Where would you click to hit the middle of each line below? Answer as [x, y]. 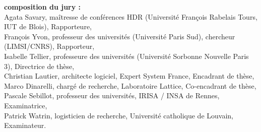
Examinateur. [25, 125]
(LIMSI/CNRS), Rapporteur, [49, 46]
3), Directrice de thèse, [39, 66]
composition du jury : [43, 7]
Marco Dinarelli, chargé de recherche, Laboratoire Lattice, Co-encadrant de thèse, [130, 85]
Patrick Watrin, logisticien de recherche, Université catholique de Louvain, [119, 115]
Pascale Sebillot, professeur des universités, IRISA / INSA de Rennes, [112, 95]
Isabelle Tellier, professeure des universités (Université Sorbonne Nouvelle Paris [126, 56]
